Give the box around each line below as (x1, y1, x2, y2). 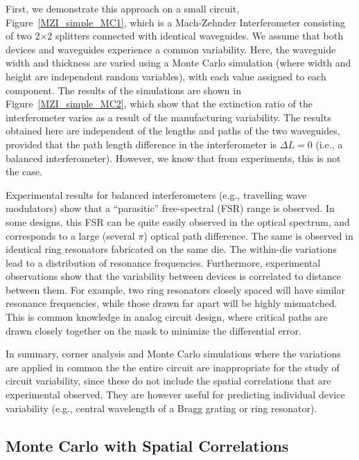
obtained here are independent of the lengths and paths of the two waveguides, (6, 123, 340, 138)
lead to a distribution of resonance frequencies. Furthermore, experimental (6, 255, 321, 269)
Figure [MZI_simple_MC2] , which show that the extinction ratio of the (6, 96, 313, 111)
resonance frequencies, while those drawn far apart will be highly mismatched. (6, 296, 338, 310)
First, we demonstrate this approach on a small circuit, (6, 1, 240, 15)
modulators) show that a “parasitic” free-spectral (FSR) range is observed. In (6, 201, 335, 215)
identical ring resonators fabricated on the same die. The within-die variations (6, 242, 337, 256)
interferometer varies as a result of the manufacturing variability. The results (6, 109, 331, 124)
